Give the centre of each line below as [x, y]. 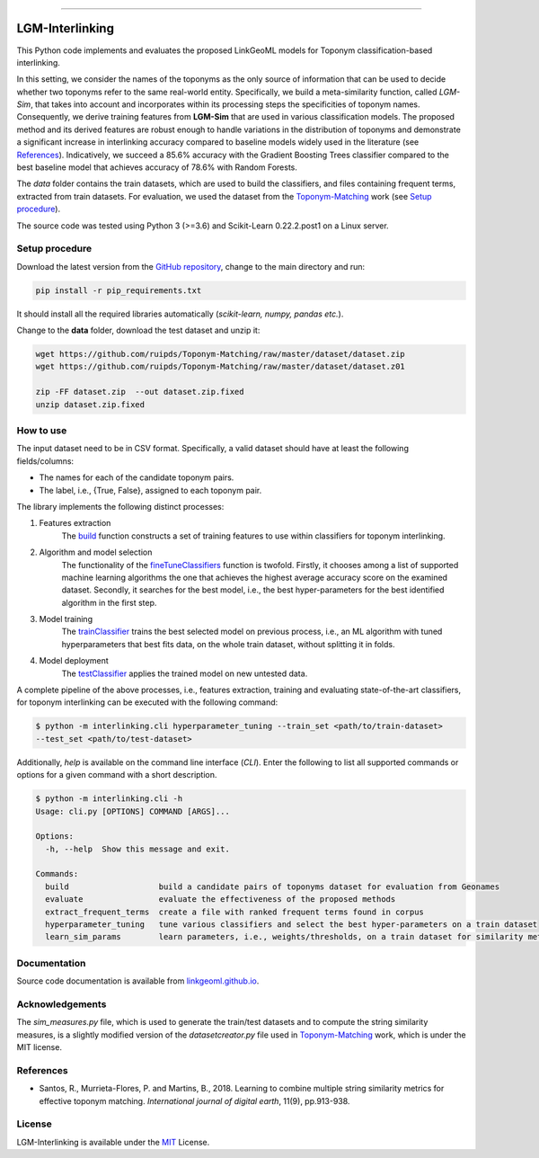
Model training [66, 619]
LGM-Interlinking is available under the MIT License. [113, 1142]
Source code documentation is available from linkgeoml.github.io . [138, 981]
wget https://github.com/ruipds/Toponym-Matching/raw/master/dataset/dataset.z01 [221, 367]
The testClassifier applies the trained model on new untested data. [185, 673]
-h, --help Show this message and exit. [138, 849]
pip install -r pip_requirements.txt [119, 290]
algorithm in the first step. [109, 602]
